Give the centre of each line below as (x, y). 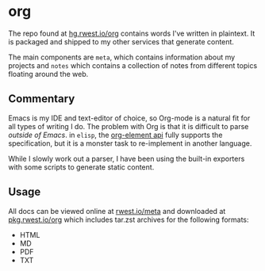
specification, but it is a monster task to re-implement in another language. (130, 143)
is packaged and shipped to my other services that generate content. (121, 41)
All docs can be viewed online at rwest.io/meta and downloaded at (117, 211)
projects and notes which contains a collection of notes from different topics (133, 65)
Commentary (42, 99)
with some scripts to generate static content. (81, 167)
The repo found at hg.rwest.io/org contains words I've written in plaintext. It (132, 33)
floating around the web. (48, 74)
